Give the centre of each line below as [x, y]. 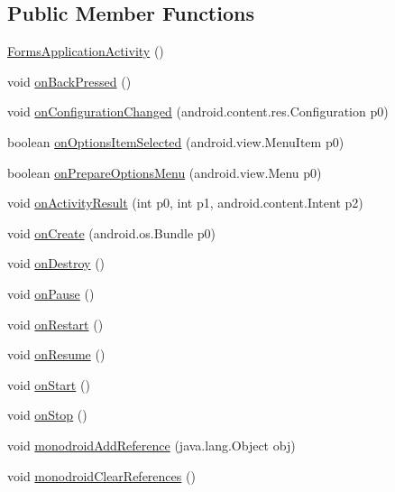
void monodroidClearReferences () [101, 475]
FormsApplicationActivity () [86, 51]
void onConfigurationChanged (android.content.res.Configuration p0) [198, 111]
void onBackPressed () [69, 81]
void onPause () [51, 293]
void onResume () [56, 354]
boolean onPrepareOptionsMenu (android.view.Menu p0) [165, 172]
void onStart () [49, 384]
